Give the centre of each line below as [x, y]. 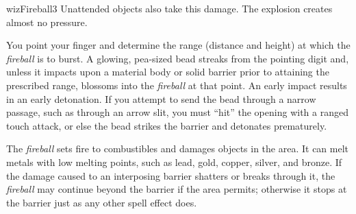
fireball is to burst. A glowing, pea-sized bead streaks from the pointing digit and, [178, 58]
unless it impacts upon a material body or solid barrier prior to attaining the [168, 72]
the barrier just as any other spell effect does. [102, 202]
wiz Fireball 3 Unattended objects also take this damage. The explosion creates [169, 8]
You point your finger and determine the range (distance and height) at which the [178, 45]
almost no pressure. [47, 22]
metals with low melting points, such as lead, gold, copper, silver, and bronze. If [174, 162]
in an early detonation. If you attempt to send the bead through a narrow [161, 98]
